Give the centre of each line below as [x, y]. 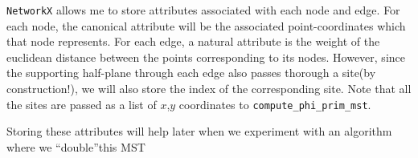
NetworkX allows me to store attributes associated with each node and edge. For [203, 10]
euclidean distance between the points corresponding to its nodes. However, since [206, 57]
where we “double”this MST [76, 146]
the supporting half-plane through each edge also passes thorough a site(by [191, 73]
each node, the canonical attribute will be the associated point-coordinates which [206, 25]
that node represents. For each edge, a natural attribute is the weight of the [193, 41]
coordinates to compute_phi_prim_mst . [275, 104]
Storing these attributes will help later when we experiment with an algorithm [199, 131]
